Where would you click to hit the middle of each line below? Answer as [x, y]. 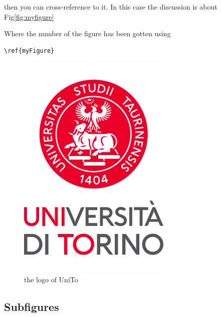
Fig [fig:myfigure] [29, 16]
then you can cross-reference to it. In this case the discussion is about [111, 7]
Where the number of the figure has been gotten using [87, 33]
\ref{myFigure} [29, 51]
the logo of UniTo [51, 279]
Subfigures [32, 306]
